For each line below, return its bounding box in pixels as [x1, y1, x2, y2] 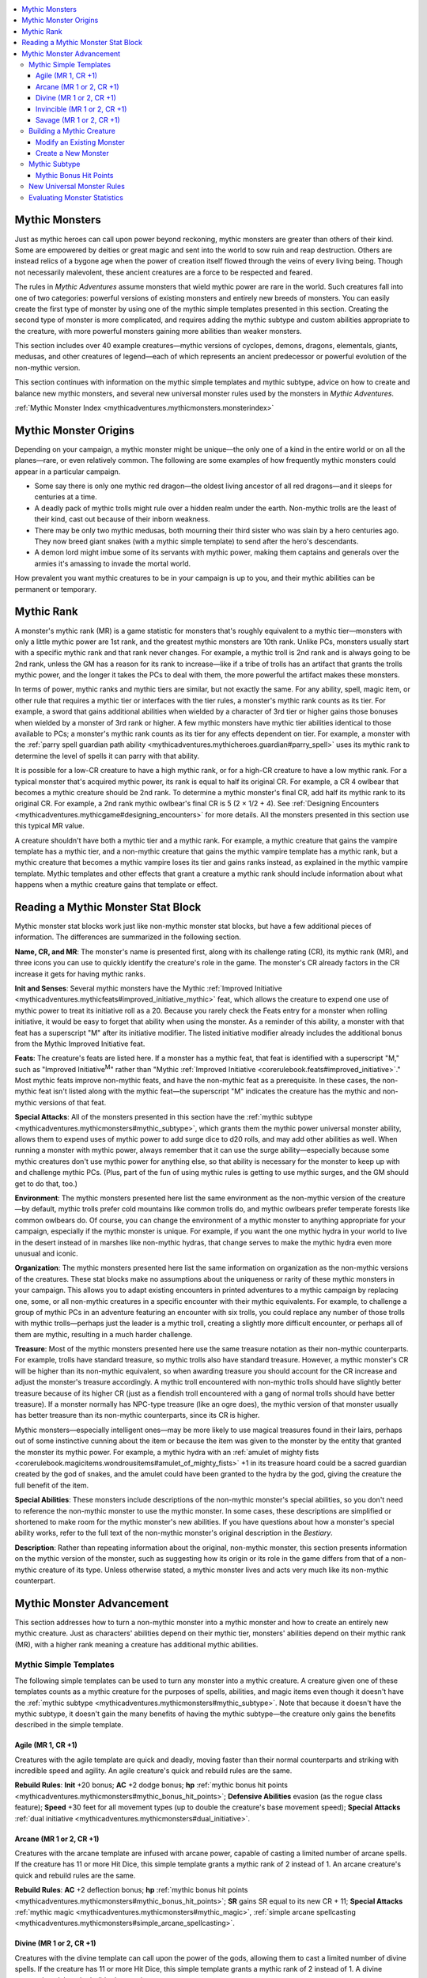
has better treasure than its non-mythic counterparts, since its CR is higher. [14, 1411, 260, 1420]
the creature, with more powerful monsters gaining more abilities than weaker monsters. [14, 326, 302, 335]
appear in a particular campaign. [14, 467, 121, 476]
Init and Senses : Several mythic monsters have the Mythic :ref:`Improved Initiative [14, 983, 282, 993]
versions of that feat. [38, 1097, 107, 1107]
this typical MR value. [14, 821, 85, 831]
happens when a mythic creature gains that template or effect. [14, 880, 218, 889]
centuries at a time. [34, 492, 98, 502]
